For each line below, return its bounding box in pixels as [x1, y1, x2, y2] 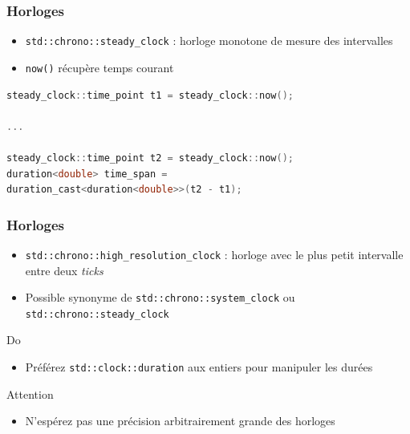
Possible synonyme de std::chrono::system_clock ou [25, 289, 295, 306]
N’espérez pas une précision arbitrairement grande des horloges [25, 412, 335, 429]
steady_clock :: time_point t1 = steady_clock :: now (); [6, 89, 294, 101]
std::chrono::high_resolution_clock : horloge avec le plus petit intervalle [25, 245, 404, 262]
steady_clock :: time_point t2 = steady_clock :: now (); [6, 152, 294, 164]
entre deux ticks [25, 262, 104, 278]
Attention [6, 385, 54, 402]
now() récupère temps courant [25, 59, 174, 75]
